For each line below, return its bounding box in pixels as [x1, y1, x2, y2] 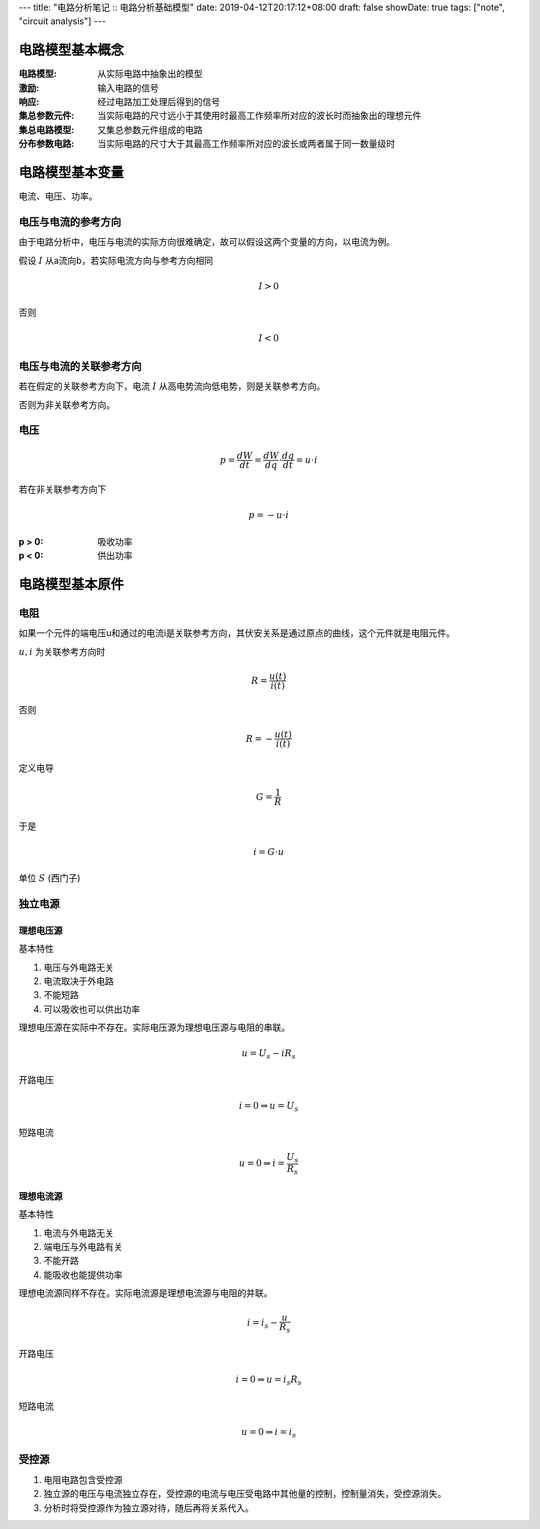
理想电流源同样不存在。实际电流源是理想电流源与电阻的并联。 [18, 1287, 273, 1299]
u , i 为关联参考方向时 [18, 645, 106, 657]
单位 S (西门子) [18, 872, 81, 884]
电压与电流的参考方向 [18, 215, 122, 229]
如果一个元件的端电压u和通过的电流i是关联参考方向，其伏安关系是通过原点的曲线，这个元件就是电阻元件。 [18, 627, 455, 639]
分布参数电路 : [18, 138, 75, 150]
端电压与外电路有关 [43, 1241, 123, 1253]
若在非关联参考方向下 [18, 483, 107, 495]
